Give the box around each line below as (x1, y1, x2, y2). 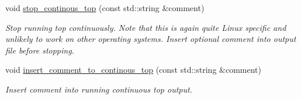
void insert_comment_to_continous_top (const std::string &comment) (5, 63, 261, 76)
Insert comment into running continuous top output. (5, 83, 192, 95)
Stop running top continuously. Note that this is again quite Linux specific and (5, 21, 286, 33)
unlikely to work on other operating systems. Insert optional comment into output (5, 33, 296, 45)
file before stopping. (5, 44, 74, 56)
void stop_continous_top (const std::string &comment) (5, 2, 205, 13)
